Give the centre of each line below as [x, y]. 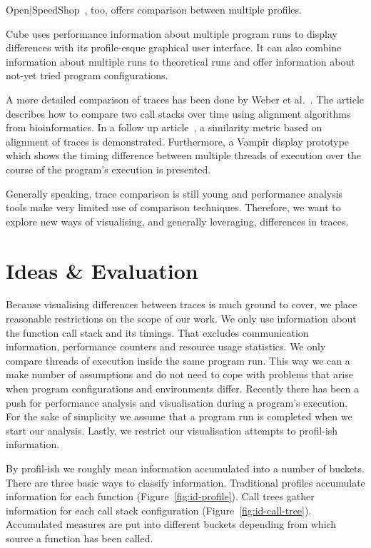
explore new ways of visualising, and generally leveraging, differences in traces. [177, 221]
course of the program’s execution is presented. [108, 169]
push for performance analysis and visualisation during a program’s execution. [177, 402]
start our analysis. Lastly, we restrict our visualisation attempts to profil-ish [172, 430]
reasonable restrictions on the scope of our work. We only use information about [181, 319]
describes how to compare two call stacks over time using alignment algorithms [178, 113]
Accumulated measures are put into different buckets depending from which [171, 524]
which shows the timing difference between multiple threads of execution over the [184, 155]
